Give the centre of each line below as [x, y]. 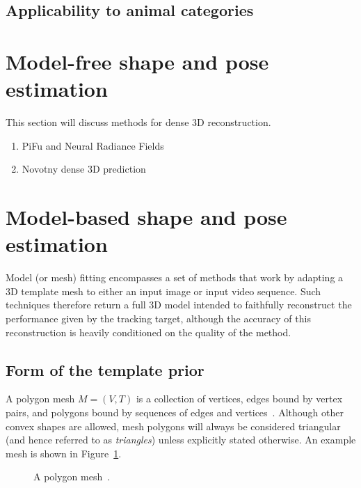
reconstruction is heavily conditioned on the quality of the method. [149, 332]
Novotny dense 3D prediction [84, 169]
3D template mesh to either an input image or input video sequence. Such [163, 291]
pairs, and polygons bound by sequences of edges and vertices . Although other [175, 412]
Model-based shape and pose [146, 217]
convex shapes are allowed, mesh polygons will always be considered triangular [173, 426]
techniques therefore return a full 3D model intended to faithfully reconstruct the [179, 305]
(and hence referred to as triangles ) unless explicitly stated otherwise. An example [181, 440]
